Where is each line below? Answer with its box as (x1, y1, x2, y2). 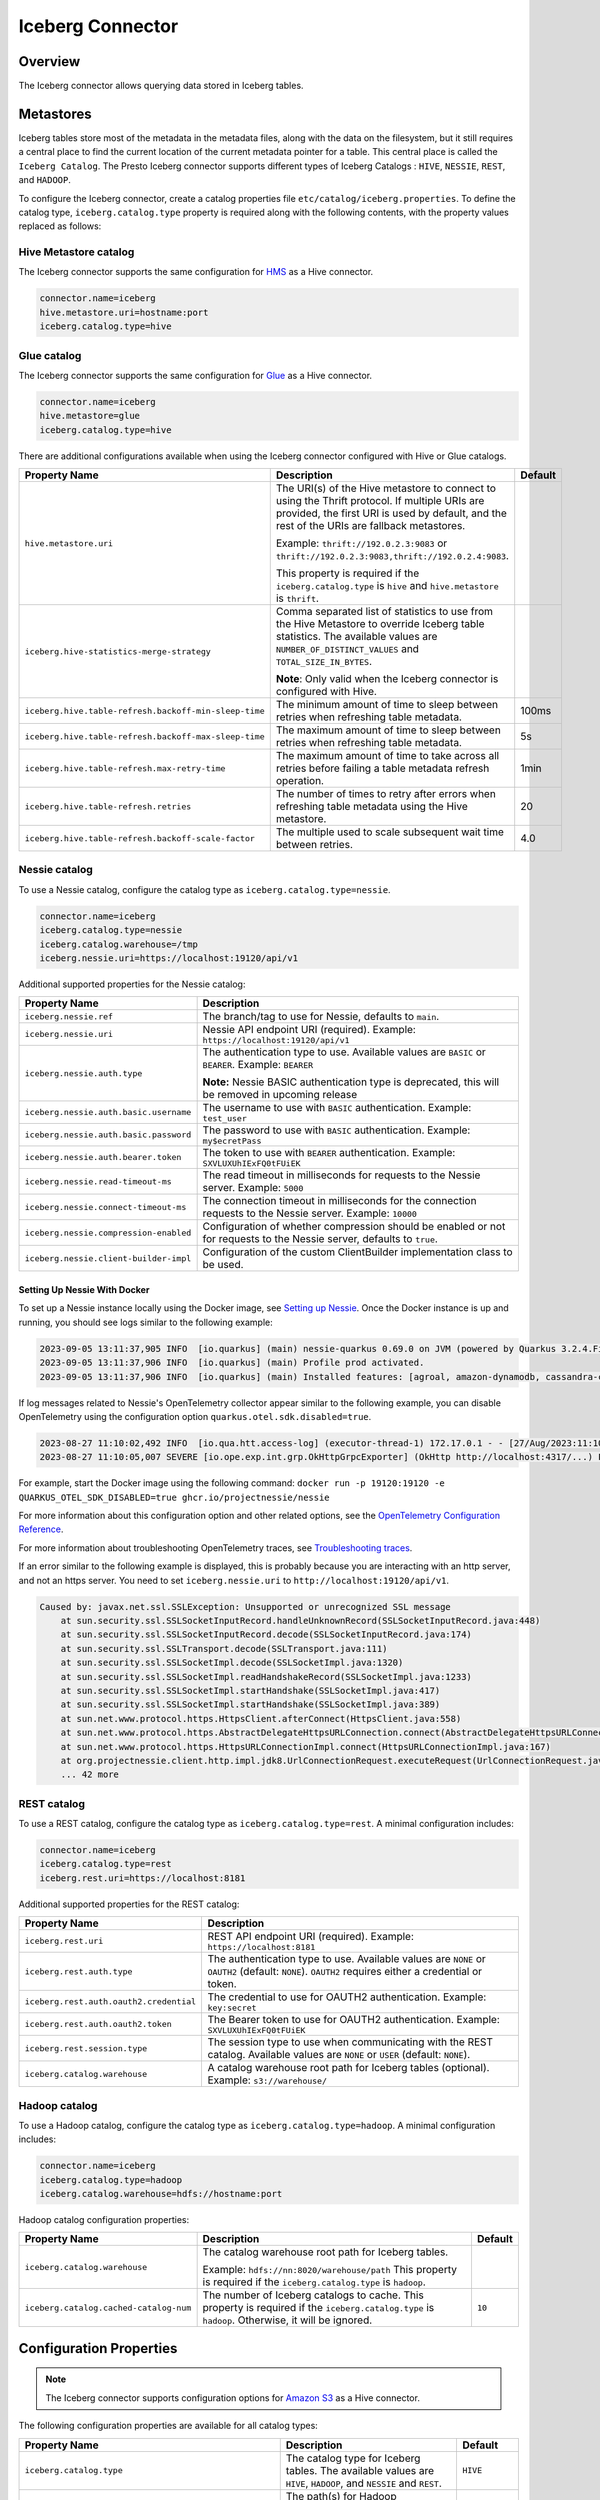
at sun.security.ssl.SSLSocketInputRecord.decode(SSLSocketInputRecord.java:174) (60, 1629, 472, 1640)
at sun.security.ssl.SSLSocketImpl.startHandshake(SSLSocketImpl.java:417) (60, 1685, 441, 1696)
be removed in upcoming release (202, 1088, 358, 1102)
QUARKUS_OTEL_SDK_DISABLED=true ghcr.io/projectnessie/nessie (18, 1491, 330, 1503)
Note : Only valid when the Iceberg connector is (275, 672, 499, 686)
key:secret (207, 2003, 257, 2014)
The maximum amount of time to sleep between (275, 723, 502, 737)
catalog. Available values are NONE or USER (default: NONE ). (207, 2048, 471, 2062)
